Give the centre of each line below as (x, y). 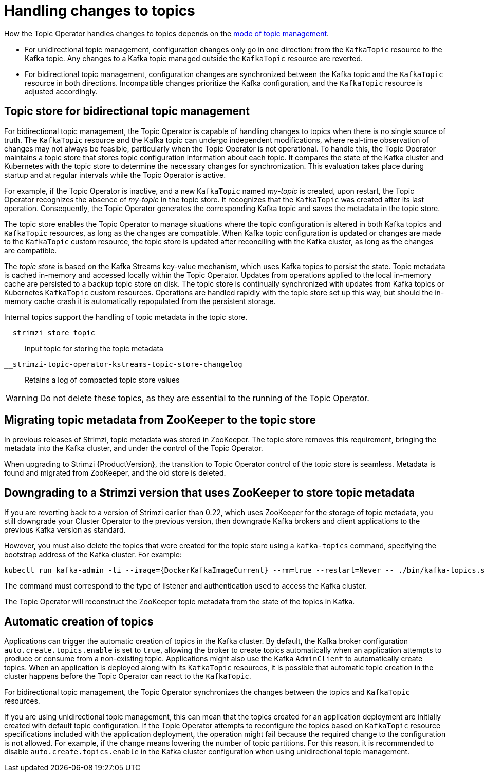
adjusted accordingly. (61, 91)
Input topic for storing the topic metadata (94, 348)
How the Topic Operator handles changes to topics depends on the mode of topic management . (167, 33)
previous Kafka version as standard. (65, 530)
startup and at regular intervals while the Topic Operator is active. (115, 175)
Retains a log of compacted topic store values (102, 380)
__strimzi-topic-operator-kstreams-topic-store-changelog (123, 364)
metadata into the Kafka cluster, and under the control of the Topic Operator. (134, 448)
